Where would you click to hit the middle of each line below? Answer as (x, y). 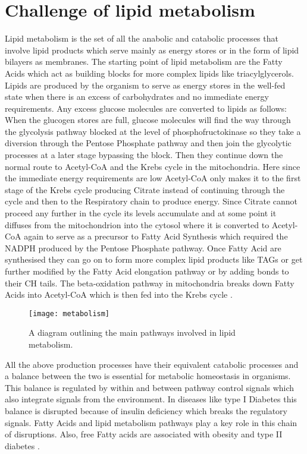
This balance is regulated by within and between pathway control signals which (150, 387)
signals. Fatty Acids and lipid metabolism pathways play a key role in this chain (151, 422)
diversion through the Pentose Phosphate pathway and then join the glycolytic (148, 143)
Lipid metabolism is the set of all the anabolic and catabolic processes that (142, 38)
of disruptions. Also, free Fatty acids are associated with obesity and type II (144, 434)
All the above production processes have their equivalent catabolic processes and (152, 364)
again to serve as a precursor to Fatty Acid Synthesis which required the (156, 236)
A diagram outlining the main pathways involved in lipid (132, 332)
